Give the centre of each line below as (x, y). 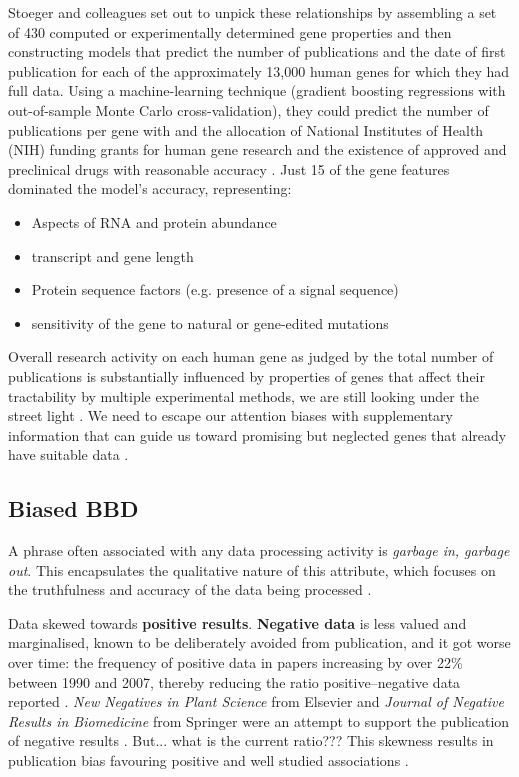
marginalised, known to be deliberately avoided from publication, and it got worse (259, 642)
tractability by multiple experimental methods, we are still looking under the (243, 395)
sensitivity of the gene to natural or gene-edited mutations (210, 322)
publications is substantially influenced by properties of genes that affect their (246, 375)
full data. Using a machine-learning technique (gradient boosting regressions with (257, 90)
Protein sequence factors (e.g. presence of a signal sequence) (215, 289)
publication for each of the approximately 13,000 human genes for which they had (259, 70)
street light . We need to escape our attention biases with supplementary (230, 415)
